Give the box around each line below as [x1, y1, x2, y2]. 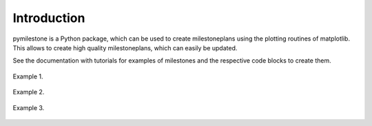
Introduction [12, 10, 85, 25]
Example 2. [12, 88, 45, 96]
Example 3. [12, 103, 45, 112]
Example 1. [12, 72, 43, 81]
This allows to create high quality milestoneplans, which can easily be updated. [12, 43, 238, 52]
